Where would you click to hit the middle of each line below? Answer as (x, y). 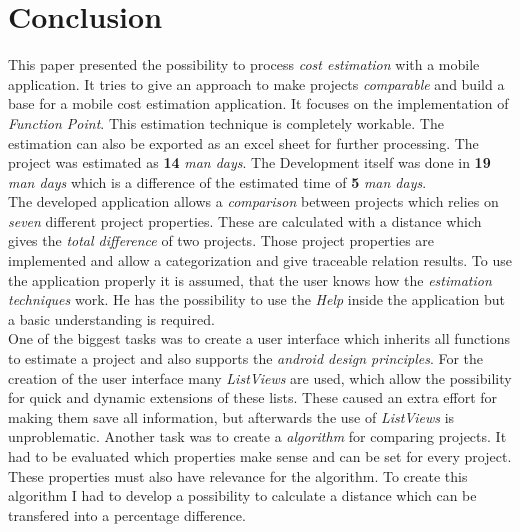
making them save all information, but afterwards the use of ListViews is (231, 416)
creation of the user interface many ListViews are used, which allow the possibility (260, 377)
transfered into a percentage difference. (127, 514)
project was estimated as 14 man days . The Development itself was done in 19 (249, 162)
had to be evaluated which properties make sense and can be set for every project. (260, 456)
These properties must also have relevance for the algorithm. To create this (238, 475)
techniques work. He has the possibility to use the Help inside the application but (257, 299)
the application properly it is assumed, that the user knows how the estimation (250, 279)
